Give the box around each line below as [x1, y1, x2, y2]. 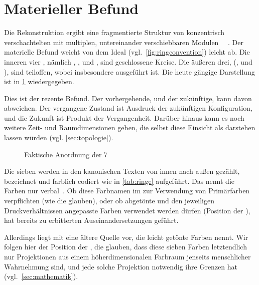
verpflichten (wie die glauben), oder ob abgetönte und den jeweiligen [4, 195, 214, 206]
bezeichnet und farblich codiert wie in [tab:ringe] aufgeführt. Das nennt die [4, 175, 235, 186]
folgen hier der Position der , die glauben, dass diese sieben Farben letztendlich [4, 241, 247, 252]
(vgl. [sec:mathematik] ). [4, 271, 78, 281]
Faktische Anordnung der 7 [24, 149, 108, 159]
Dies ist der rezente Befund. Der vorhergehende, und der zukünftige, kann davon [4, 93, 252, 103]
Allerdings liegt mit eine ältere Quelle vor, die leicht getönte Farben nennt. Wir [4, 231, 248, 242]
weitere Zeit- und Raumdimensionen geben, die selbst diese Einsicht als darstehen [4, 122, 255, 133]
